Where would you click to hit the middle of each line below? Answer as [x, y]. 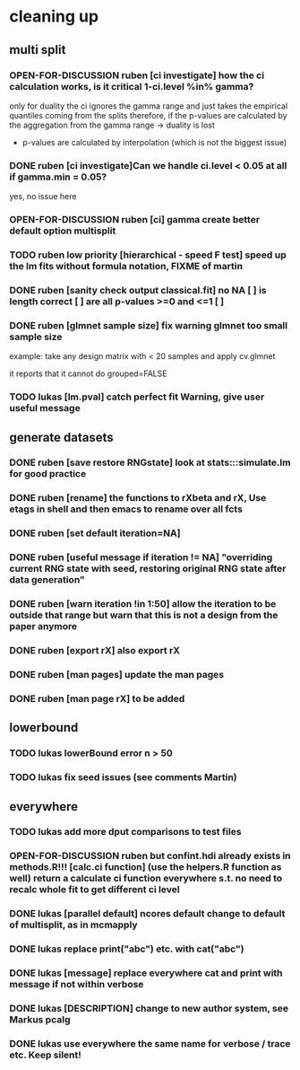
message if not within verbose [77, 985]
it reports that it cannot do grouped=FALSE [88, 373]
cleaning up [54, 17]
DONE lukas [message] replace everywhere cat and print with [146, 973]
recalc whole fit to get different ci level [95, 890]
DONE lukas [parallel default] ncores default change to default [147, 914]
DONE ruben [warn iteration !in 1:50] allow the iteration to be [143, 604]
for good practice [48, 474]
